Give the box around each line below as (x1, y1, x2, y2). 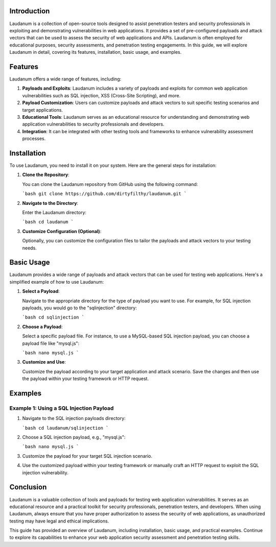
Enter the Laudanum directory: (22, 209, 87, 215)
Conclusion (9, 483, 47, 492)
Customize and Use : (22, 359, 66, 365)
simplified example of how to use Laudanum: (9, 279, 104, 285)
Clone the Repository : (22, 172, 70, 178)
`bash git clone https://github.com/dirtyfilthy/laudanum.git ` (22, 191, 187, 197)
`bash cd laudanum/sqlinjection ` (22, 425, 109, 431)
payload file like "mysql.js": (22, 340, 80, 346)
